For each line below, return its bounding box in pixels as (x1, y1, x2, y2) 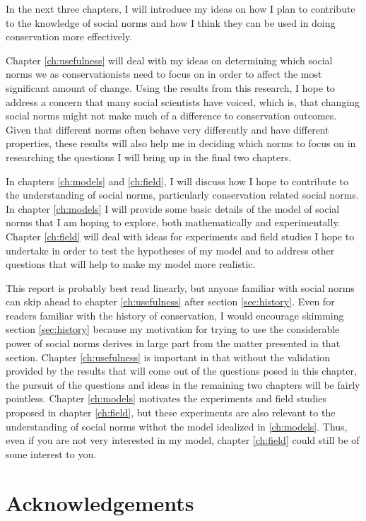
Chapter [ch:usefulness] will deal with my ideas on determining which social (6, 52, 333, 67)
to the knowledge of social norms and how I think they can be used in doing (6, 15, 336, 30)
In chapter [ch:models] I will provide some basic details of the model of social (6, 201, 340, 216)
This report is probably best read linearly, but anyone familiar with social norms (6, 280, 355, 295)
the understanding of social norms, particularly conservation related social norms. (6, 187, 359, 202)
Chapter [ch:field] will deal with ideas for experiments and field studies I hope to (6, 228, 355, 243)
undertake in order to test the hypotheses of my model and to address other (6, 242, 335, 257)
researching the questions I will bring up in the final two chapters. (6, 149, 292, 164)
